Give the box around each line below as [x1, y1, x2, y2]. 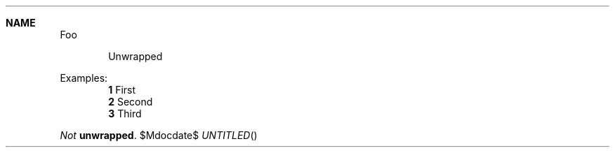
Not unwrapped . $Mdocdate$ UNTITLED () [60, 129, 258, 141]
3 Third [108, 108, 142, 119]
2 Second [108, 96, 153, 108]
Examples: [60, 72, 108, 84]
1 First [108, 84, 136, 96]
